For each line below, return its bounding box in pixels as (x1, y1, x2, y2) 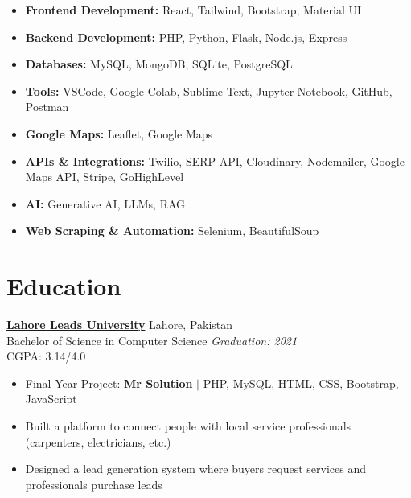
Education (6, 270, 121, 303)
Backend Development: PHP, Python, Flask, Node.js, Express (25, 28, 347, 45)
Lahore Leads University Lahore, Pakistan (6, 316, 233, 333)
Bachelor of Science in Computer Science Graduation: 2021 (6, 331, 298, 348)
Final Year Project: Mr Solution (25, 374, 193, 391)
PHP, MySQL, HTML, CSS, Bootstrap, (203, 374, 399, 391)
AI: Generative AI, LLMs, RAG (25, 195, 186, 212)
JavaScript (25, 390, 77, 407)
